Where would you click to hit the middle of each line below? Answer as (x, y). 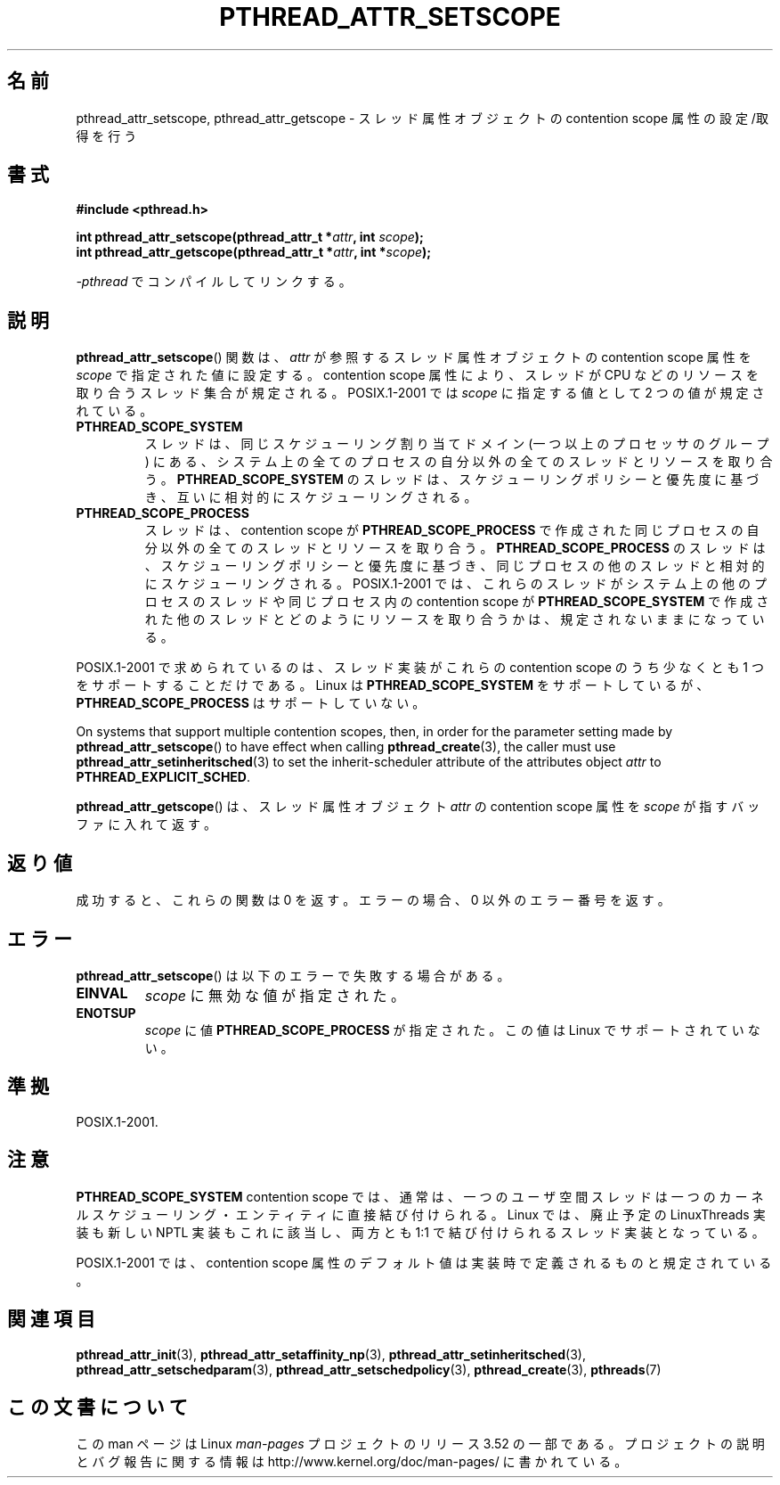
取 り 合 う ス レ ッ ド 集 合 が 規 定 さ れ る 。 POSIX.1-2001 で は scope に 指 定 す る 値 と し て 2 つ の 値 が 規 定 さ (420, 393)
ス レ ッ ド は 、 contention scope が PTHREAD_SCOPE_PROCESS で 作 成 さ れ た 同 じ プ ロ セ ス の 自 (452, 530)
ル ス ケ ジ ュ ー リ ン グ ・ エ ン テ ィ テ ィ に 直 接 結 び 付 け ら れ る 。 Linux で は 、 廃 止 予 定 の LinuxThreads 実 (421, 1214)
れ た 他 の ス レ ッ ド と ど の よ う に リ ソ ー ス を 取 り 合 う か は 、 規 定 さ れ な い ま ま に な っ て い (455, 619)
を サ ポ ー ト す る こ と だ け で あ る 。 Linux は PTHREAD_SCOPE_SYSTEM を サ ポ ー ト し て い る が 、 (393, 685)
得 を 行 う (106, 135)
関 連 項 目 (51, 1319)
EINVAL (102, 993)
